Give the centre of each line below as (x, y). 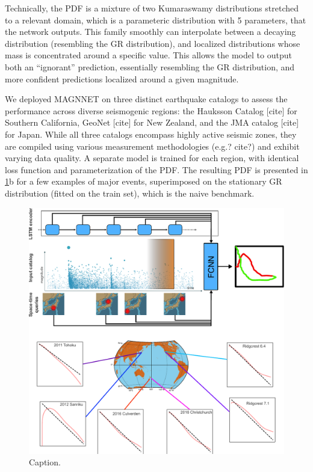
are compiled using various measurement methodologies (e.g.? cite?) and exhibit (152, 146)
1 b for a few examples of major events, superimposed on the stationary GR (144, 181)
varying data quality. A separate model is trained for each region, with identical (152, 158)
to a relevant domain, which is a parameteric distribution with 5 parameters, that (156, 20)
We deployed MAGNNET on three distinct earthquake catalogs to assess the (146, 99)
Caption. (45, 462)
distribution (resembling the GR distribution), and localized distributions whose (153, 43)
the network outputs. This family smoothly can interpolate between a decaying (150, 32)
